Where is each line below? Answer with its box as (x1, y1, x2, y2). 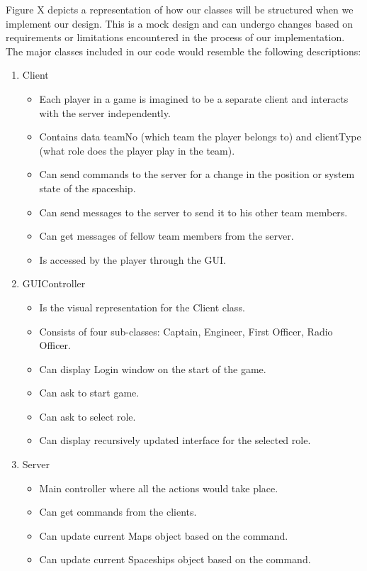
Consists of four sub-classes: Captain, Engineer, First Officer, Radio (39, 323, 333, 338)
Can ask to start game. (39, 385, 140, 400)
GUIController (22, 276, 86, 291)
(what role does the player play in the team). (39, 143, 235, 157)
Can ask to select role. (39, 409, 136, 423)
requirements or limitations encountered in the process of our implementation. (6, 30, 345, 45)
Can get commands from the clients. (39, 504, 197, 519)
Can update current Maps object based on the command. (39, 528, 288, 543)
